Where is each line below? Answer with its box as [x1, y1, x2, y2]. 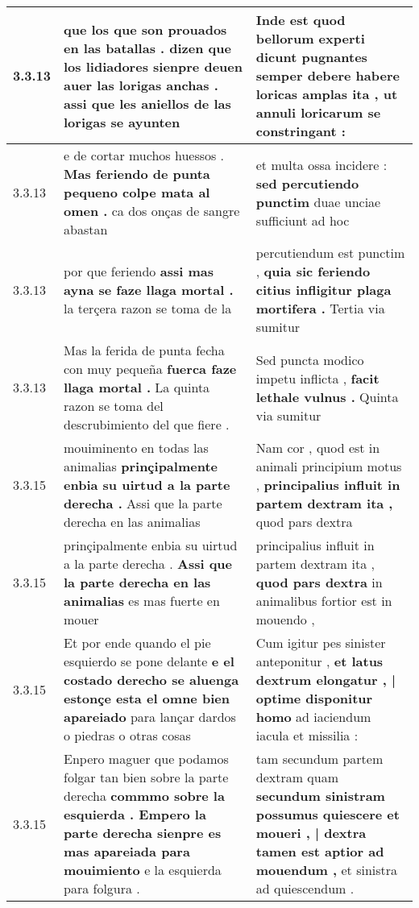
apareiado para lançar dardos [64, 707, 236, 726]
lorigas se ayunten [64, 112, 180, 131]
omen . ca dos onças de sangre [64, 201, 240, 220]
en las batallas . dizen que [64, 38, 231, 57]
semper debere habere [255, 66, 400, 85]
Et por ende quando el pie [64, 633, 211, 652]
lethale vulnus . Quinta [255, 387, 399, 406]
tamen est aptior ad [255, 842, 384, 860]
